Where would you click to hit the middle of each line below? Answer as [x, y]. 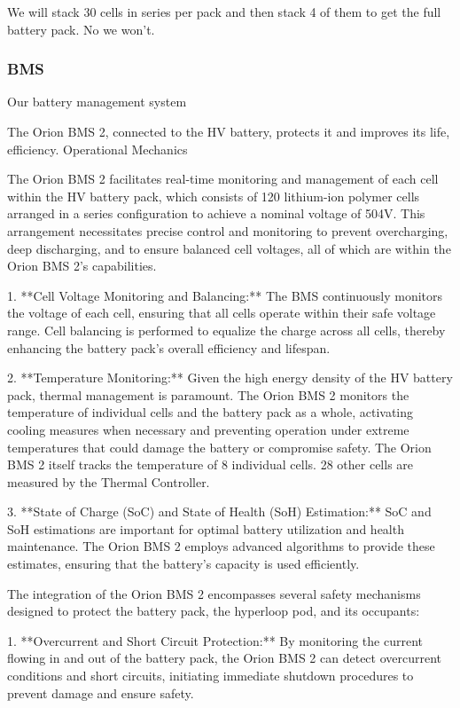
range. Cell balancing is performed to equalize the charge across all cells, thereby [226, 330]
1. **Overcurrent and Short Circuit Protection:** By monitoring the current [215, 640]
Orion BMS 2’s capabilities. [82, 266]
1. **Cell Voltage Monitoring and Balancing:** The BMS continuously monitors [225, 295]
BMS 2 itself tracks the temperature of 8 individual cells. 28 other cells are [211, 464]
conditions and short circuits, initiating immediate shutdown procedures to [211, 676]
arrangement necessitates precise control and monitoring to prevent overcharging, [228, 230]
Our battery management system [97, 102]
